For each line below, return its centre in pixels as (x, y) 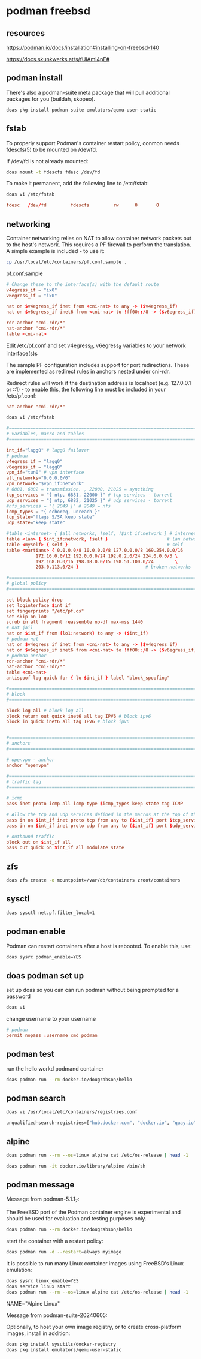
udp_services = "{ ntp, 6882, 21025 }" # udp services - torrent (89, 500)
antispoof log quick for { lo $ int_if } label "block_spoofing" (88, 678)
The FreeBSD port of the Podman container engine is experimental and (94, 1212)
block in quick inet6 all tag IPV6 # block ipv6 (68, 722)
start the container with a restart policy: (55, 1241)
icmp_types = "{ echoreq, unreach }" (53, 512)
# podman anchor (26, 656)
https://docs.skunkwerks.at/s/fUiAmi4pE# (58, 59)
